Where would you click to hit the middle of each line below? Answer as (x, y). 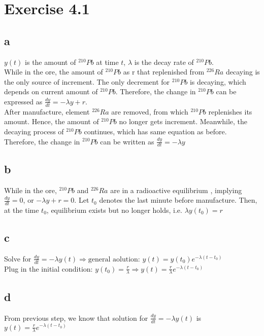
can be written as (127, 141)
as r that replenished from (164, 72)
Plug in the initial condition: (48, 268)
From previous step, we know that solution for (76, 318)
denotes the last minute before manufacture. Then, (178, 200)
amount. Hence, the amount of (52, 121)
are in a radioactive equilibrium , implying (176, 190)
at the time (22, 210)
